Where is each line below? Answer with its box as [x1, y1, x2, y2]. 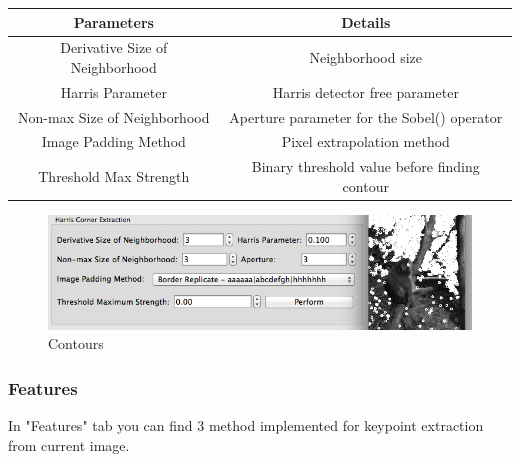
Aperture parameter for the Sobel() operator [229, 106, 503, 127]
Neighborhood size [309, 47, 423, 68]
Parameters [73, 11, 154, 32]
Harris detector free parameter [272, 81, 459, 102]
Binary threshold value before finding [251, 156, 480, 177]
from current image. [8, 434, 130, 455]
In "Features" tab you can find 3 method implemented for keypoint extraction [8, 415, 484, 436]
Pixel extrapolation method [281, 131, 450, 152]
